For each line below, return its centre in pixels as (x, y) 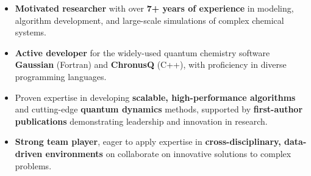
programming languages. (61, 76)
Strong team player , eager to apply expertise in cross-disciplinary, (148, 141)
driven (29, 153)
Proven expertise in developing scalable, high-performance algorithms (155, 97)
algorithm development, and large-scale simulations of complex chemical (149, 20)
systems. (30, 32)
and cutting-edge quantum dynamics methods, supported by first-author (159, 109)
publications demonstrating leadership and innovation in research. (141, 121)
